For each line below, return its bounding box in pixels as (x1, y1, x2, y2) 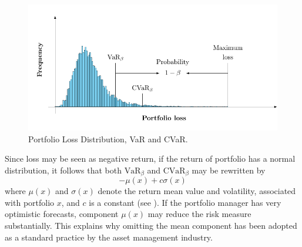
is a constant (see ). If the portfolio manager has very (89, 196, 281, 208)
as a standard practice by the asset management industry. (5, 231, 213, 243)
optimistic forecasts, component (5, 208, 119, 220)
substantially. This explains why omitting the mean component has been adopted (5, 219, 297, 231)
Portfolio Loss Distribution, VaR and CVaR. (28, 132, 188, 145)
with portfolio (5, 196, 55, 208)
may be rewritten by (192, 163, 266, 176)
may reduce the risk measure (147, 208, 251, 220)
